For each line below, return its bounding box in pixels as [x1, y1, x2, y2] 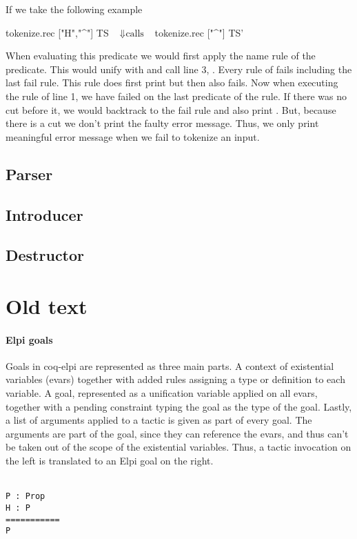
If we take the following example [6, 2, 143, 16]
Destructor [6, 244, 85, 266]
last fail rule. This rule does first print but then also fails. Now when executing [6, 75, 338, 90]
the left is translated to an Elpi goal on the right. [6, 453, 214, 468]
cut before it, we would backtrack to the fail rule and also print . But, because [6, 102, 336, 117]
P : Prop [6, 491, 45, 502]
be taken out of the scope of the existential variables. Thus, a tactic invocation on [6, 440, 351, 454]
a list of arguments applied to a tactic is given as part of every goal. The [6, 413, 312, 427]
